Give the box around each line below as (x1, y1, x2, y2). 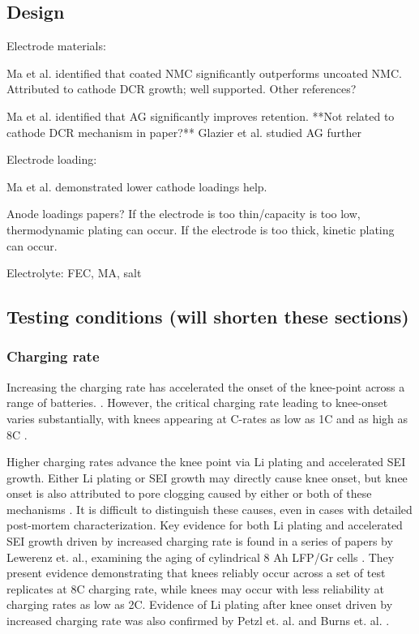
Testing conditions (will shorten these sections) (6, 304, 409, 329)
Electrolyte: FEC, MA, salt (6, 264, 142, 281)
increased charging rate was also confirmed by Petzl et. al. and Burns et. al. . (6, 612, 390, 629)
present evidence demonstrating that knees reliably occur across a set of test (6, 564, 386, 581)
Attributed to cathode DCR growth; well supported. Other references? (6, 80, 357, 97)
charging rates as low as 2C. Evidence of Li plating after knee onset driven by (6, 596, 393, 613)
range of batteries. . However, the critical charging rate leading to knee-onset (6, 394, 388, 411)
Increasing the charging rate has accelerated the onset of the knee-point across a (6, 378, 405, 395)
